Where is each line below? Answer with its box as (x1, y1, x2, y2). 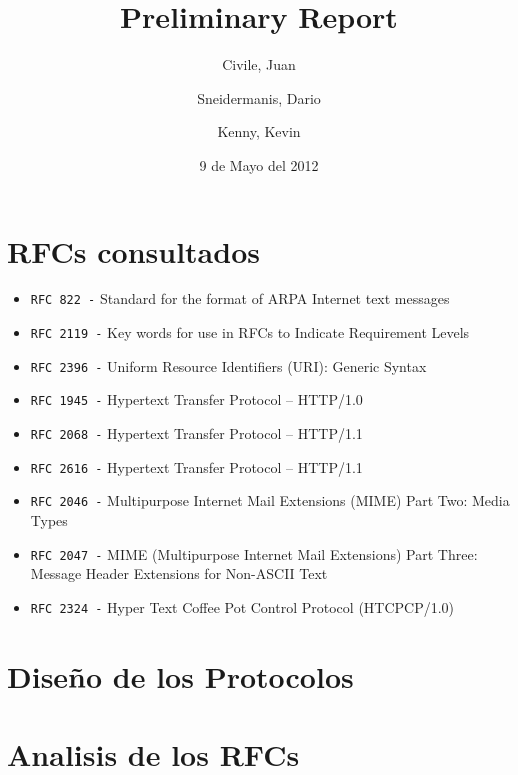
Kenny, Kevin (217, 121, 301, 142)
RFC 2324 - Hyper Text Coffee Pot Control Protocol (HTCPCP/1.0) (30, 596, 455, 617)
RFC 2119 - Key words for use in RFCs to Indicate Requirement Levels (30, 322, 470, 343)
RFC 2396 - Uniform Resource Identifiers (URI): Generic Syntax (30, 355, 427, 376)
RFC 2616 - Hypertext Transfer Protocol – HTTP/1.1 (30, 456, 363, 477)
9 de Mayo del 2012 (199, 154, 319, 175)
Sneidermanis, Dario (197, 87, 321, 108)
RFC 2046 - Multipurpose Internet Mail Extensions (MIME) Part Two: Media (30, 490, 510, 511)
